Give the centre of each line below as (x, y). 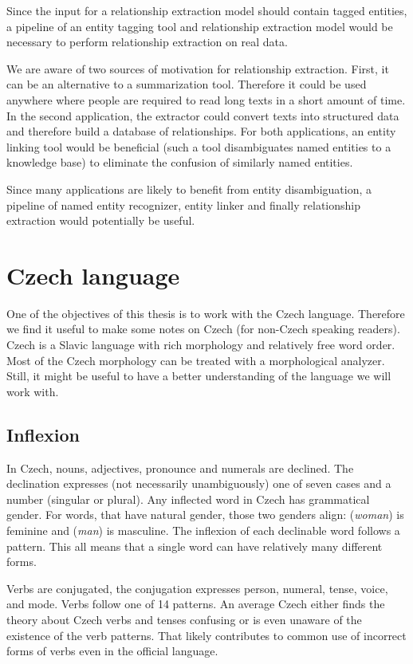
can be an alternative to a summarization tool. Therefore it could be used (187, 84)
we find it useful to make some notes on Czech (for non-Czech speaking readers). (203, 329)
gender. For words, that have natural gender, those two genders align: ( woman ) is (205, 515)
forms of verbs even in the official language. (112, 651)
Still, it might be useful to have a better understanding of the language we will (199, 376)
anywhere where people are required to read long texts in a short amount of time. (206, 99)
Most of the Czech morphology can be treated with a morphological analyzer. (196, 360)
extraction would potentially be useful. (101, 220)
